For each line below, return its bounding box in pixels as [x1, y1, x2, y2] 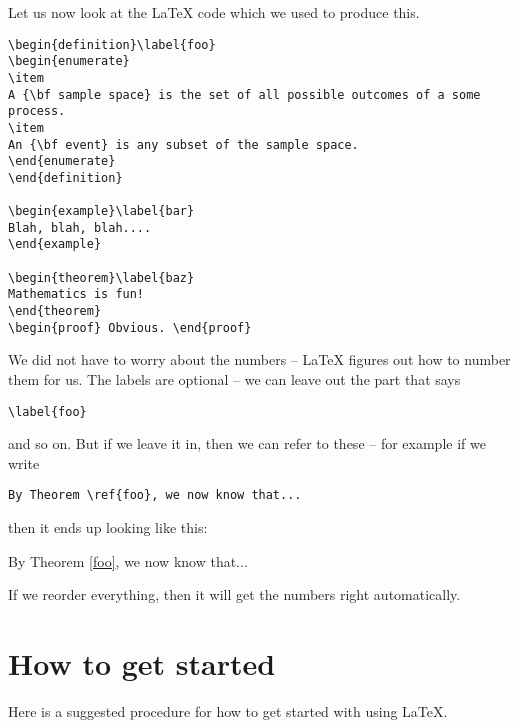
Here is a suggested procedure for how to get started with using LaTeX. [8, 701, 448, 721]
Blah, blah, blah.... [8, 220, 152, 235]
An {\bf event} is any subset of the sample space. [8, 137, 359, 152]
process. [8, 104, 66, 119]
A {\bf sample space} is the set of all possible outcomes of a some [8, 87, 481, 102]
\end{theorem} [8, 304, 102, 319]
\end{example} [8, 237, 102, 252]
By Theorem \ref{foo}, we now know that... [8, 488, 302, 503]
